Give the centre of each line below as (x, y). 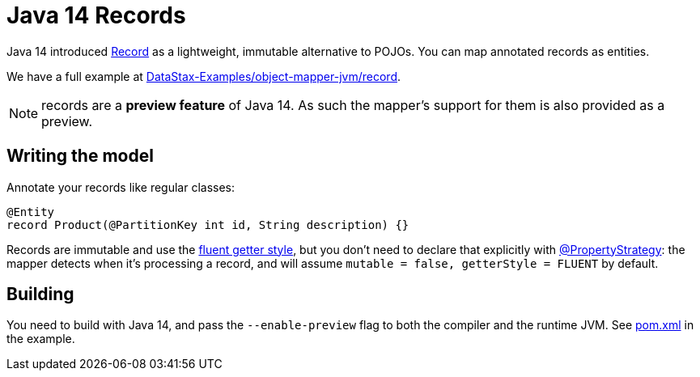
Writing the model (80, 156)
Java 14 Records (96, 15)
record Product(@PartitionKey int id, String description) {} (208, 225)
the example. (41, 339)
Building (40, 294)
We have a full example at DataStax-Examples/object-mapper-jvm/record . (204, 76)
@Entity (31, 212)
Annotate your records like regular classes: (121, 187)
